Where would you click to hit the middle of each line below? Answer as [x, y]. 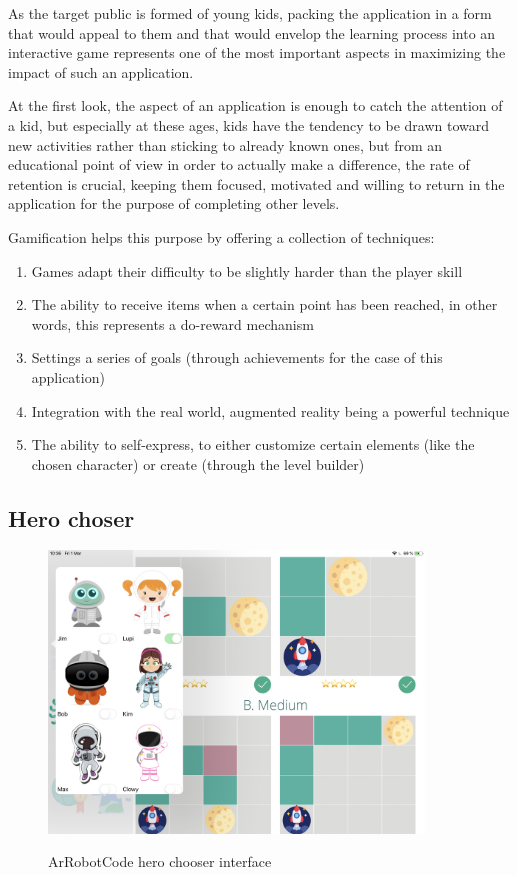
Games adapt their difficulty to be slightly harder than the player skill [247, 270]
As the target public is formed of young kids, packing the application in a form [250, 13]
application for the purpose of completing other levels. [174, 203]
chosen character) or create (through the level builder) [198, 463]
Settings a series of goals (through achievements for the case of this [237, 357]
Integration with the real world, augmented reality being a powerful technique [270, 410]
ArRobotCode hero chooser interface [160, 861]
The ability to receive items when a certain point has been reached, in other [264, 304]
